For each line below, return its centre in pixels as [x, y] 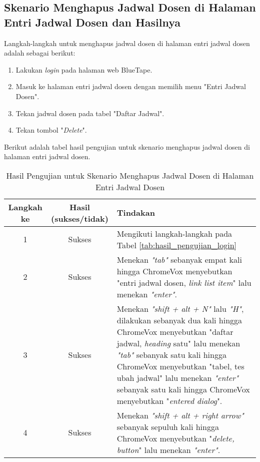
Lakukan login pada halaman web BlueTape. [84, 69]
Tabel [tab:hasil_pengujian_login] [177, 245]
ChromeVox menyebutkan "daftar [175, 331]
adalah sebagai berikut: [40, 53]
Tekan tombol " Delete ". [51, 130]
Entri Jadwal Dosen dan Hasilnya [92, 22]
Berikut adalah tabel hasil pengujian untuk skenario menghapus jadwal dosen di [127, 146]
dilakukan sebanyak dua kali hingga [179, 320]
